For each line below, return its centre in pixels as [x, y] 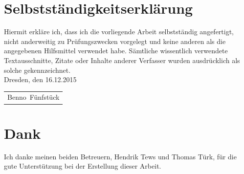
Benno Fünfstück [33, 97]
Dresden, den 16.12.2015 [40, 79]
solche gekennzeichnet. [37, 70]
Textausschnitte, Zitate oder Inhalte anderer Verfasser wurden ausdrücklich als [122, 60]
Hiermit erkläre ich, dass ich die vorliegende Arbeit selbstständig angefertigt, [119, 32]
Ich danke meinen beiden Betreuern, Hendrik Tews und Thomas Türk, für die [120, 156]
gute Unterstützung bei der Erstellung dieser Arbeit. [83, 166]
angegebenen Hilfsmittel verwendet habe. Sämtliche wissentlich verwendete [116, 51]
